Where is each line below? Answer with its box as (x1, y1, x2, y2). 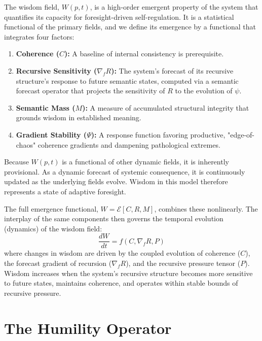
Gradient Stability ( (16, 129, 87, 140)
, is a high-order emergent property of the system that (90, 2, 258, 12)
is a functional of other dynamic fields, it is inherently (62, 156, 229, 167)
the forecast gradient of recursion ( (4, 257, 112, 268)
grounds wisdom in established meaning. (16, 112, 141, 123)
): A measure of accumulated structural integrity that (82, 102, 249, 113)
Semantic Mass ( (16, 102, 76, 113)
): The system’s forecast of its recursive (111, 65, 234, 76)
